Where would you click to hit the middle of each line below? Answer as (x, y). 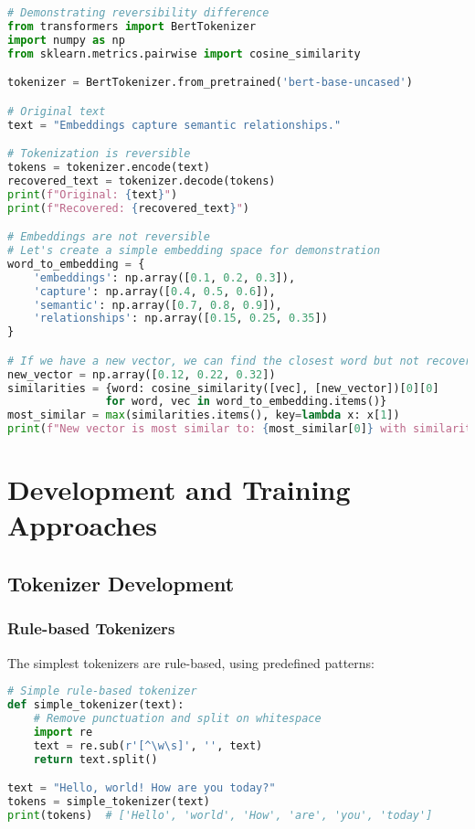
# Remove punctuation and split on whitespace (177, 718)
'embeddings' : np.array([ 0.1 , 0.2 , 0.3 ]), (164, 277)
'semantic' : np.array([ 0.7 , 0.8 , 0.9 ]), (158, 305)
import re (63, 732)
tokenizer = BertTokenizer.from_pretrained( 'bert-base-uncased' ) (210, 83)
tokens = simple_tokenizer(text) (109, 801)
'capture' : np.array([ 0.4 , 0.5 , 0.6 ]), (154, 291)
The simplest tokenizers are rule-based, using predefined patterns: (191, 662)
